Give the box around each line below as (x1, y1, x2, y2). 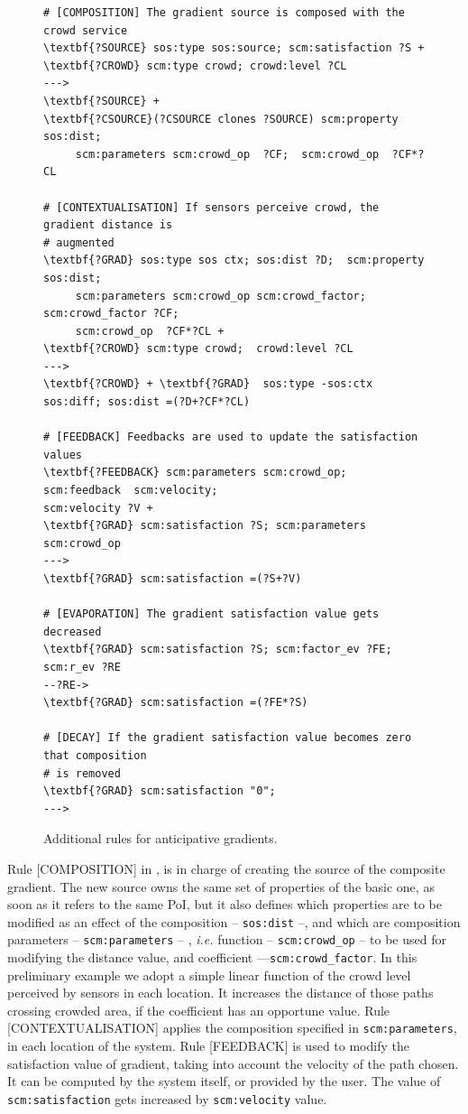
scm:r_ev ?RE (43, 660, 121, 673)
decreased (43, 625, 102, 638)
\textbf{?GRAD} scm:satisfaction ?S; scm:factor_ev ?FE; (43, 643, 392, 656)
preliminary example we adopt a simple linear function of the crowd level (7, 965, 411, 984)
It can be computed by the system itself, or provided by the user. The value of (7, 1072, 441, 1091)
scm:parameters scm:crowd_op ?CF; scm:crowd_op (75, 147, 380, 161)
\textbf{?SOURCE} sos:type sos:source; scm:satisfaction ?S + (43, 42, 425, 55)
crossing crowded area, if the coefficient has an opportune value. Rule (7, 1000, 390, 1019)
